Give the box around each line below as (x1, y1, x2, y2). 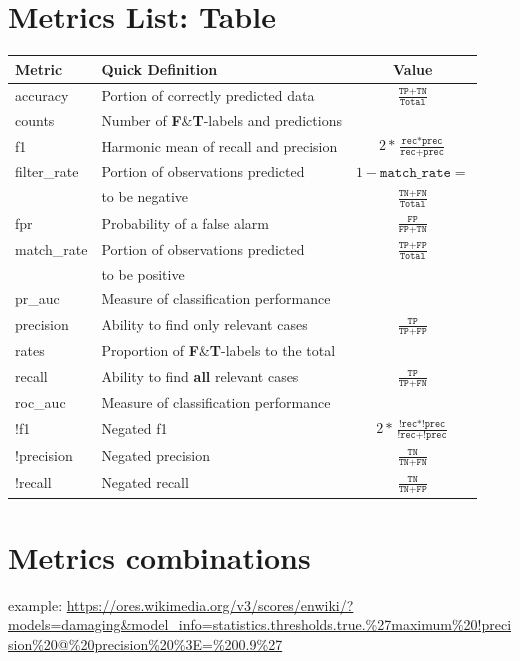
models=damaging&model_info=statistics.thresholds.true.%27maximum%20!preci (8, 614, 512, 635)
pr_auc (15, 288, 60, 309)
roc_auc (15, 392, 66, 413)
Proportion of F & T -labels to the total (101, 340, 336, 361)
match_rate (15, 238, 88, 259)
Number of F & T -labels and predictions (101, 109, 342, 130)
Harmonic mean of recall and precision (101, 135, 338, 156)
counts (15, 109, 55, 130)
